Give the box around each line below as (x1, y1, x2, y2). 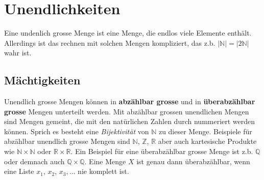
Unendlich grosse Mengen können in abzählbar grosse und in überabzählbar (4, 96, 255, 107)
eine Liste (4, 166, 34, 176)
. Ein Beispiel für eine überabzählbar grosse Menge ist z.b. (70, 146, 253, 157)
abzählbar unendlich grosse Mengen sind (4, 136, 130, 146)
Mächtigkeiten (4, 72, 81, 88)
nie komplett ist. (78, 166, 129, 176)
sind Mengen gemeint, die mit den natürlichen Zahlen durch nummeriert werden (4, 116, 255, 127)
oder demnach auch (4, 156, 65, 166)
